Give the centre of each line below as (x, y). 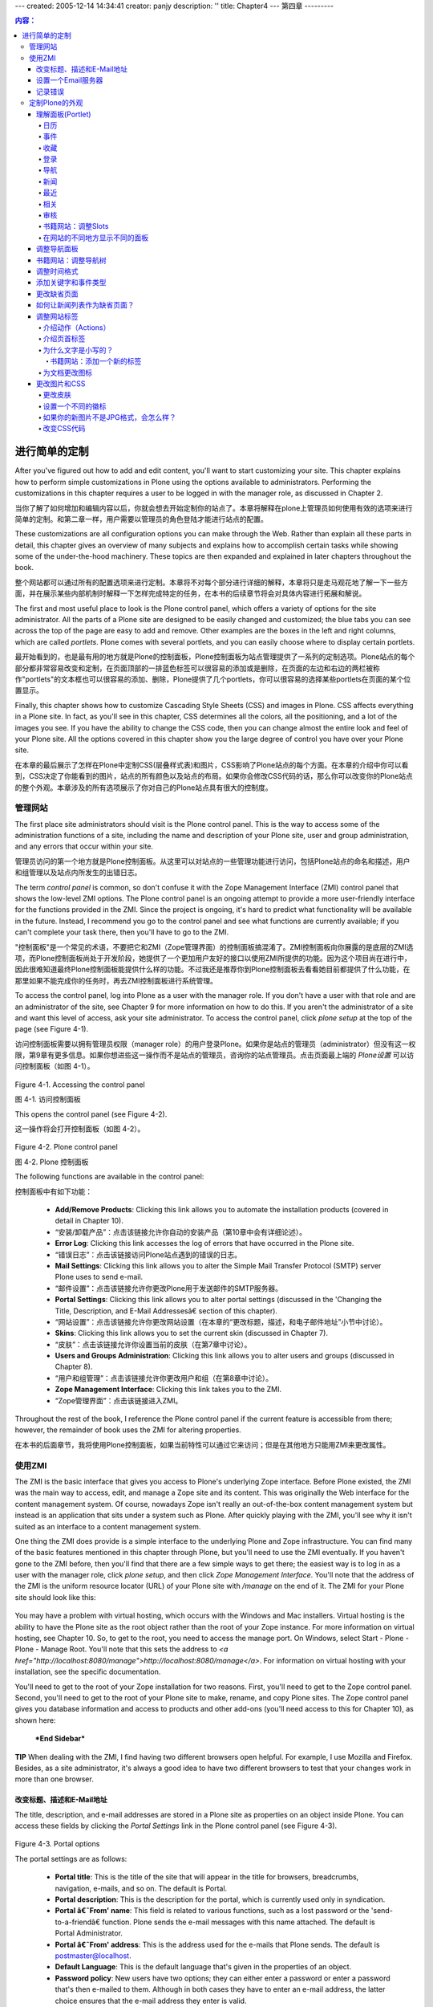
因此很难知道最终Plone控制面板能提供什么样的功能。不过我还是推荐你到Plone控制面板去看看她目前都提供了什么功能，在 (212, 969)
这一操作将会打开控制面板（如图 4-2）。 (80, 1129)
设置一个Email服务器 (70, 80)
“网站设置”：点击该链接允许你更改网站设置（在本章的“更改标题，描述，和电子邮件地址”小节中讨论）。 (221, 1321)
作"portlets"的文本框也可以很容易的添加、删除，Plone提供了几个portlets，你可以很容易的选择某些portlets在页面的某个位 (213, 679)
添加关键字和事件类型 (71, 283)
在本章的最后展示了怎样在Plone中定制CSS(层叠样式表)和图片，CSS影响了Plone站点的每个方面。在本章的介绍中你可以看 (212, 765)
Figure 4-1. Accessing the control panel (80, 1085)
